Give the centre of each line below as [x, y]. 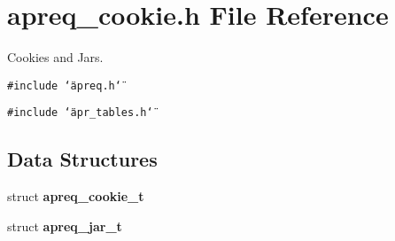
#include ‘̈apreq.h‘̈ [64, 86]
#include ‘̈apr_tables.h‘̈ [80, 113]
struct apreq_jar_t [65, 225]
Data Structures [82, 159]
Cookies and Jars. [55, 57]
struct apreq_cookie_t [76, 196]
